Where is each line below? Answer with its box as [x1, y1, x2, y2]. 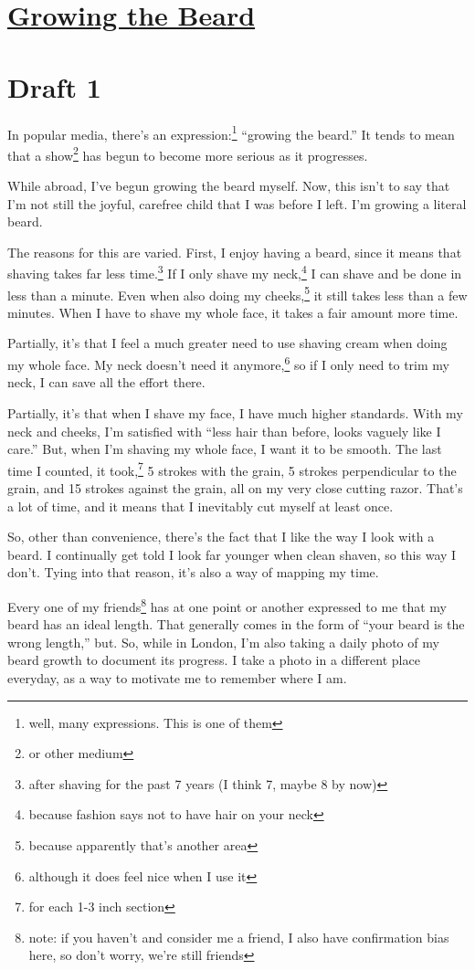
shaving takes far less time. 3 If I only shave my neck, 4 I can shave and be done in [7, 261, 462, 283]
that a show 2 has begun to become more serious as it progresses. [7, 142, 368, 164]
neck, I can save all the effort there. [7, 373, 206, 392]
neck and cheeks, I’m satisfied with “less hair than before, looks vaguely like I [7, 421, 441, 440]
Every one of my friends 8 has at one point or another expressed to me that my [7, 594, 447, 616]
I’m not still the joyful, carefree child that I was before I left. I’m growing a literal [7, 194, 467, 213]
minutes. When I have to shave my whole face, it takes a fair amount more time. [7, 302, 459, 322]
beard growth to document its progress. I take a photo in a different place [7, 650, 420, 670]
